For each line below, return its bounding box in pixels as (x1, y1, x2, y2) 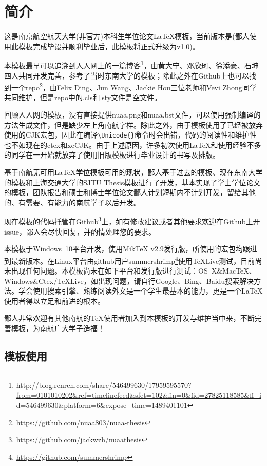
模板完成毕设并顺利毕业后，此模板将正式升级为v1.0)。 (18, 41, 200, 51)
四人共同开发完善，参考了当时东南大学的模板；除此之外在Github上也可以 (4, 70, 250, 81)
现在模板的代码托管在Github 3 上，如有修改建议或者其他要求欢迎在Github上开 (4, 215, 260, 227)
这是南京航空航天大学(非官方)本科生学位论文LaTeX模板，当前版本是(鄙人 (4, 31, 250, 42)
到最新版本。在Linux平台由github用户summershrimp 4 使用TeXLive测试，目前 (4, 254, 255, 266)
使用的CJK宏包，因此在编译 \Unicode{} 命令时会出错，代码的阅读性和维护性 (4, 129, 257, 140)
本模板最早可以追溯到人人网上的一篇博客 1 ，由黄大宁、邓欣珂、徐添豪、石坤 (4, 59, 259, 70)
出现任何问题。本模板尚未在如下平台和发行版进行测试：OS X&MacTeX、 (11, 265, 256, 276)
